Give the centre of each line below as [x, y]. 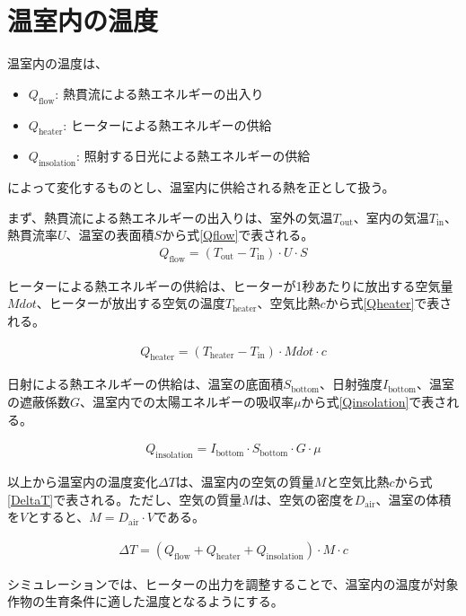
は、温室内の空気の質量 [245, 481]
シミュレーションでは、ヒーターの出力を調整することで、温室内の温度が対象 [233, 583]
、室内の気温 [391, 217]
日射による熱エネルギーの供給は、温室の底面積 [145, 384]
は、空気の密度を [304, 499]
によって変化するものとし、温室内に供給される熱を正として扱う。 [201, 187]
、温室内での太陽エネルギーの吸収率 [187, 401]
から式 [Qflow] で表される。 [238, 235]
